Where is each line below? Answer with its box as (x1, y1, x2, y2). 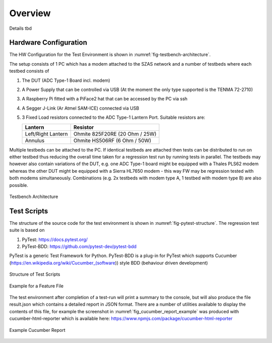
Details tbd (9, 25, 32, 31)
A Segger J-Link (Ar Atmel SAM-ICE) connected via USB (22, 105, 140, 111)
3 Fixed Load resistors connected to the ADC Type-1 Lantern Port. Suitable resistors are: (22, 114, 206, 121)
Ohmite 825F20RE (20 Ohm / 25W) (73, 130, 157, 137)
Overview (9, 8, 51, 19)
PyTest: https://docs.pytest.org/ (22, 236, 88, 242)
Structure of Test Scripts (9, 271, 60, 277)
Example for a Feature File (9, 283, 64, 289)
